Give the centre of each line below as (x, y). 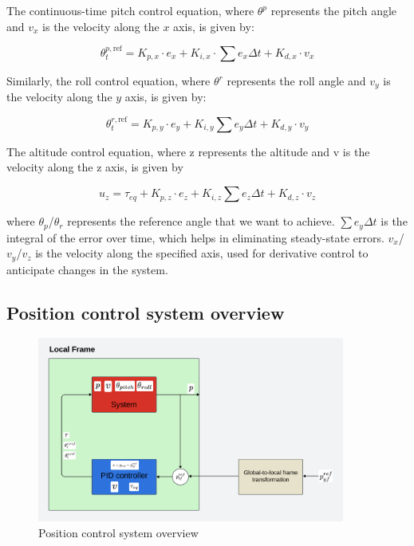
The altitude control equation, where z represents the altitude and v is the (188, 151)
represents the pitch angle (334, 10)
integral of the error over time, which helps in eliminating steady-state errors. (195, 237)
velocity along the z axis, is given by (95, 167)
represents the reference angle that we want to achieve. (201, 221)
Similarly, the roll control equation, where (108, 81)
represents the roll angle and (296, 81)
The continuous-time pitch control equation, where (130, 10)
